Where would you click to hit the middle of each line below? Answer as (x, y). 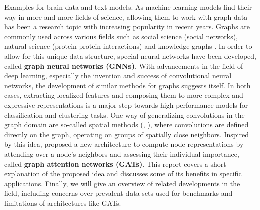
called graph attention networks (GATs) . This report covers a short (115, 164)
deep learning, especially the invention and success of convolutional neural (118, 75)
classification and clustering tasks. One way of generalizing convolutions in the (124, 115)
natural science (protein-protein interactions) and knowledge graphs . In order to (128, 46)
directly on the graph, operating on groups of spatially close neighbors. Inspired (126, 134)
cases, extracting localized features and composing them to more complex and (124, 95)
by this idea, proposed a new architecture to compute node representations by (124, 144)
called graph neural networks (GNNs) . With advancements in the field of (124, 65)
